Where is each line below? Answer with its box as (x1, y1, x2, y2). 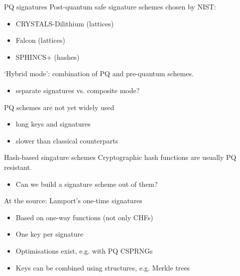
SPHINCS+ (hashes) (15, 51, 80, 62)
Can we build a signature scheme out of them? (15, 178, 158, 189)
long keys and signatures (15, 119, 91, 129)
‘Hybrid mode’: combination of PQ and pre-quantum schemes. (4, 68, 194, 79)
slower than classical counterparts (15, 135, 119, 145)
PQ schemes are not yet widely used (4, 102, 115, 112)
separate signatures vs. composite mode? (15, 85, 140, 95)
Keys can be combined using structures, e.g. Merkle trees (15, 262, 190, 273)
